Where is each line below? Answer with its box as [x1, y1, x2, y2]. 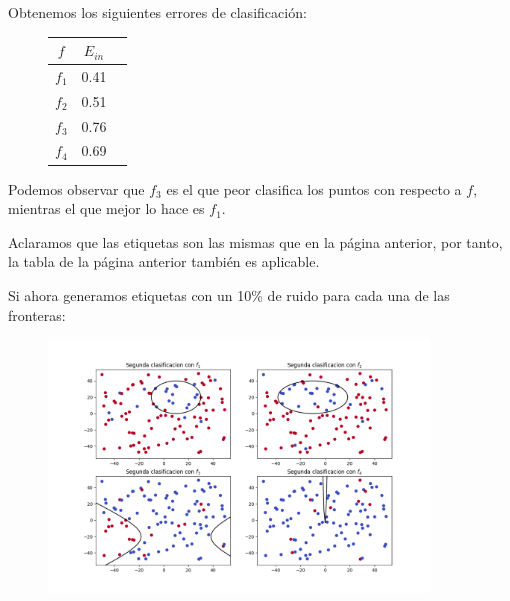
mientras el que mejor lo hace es [8, 198, 205, 219]
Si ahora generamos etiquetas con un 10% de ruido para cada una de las [8, 284, 450, 305]
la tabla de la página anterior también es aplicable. [8, 251, 320, 272]
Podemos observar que [8, 178, 145, 199]
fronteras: [8, 304, 66, 325]
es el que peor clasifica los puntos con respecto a [166, 178, 462, 199]
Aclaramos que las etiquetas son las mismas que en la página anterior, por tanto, [8, 231, 503, 252]
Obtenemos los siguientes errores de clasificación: [8, 2, 307, 22]
